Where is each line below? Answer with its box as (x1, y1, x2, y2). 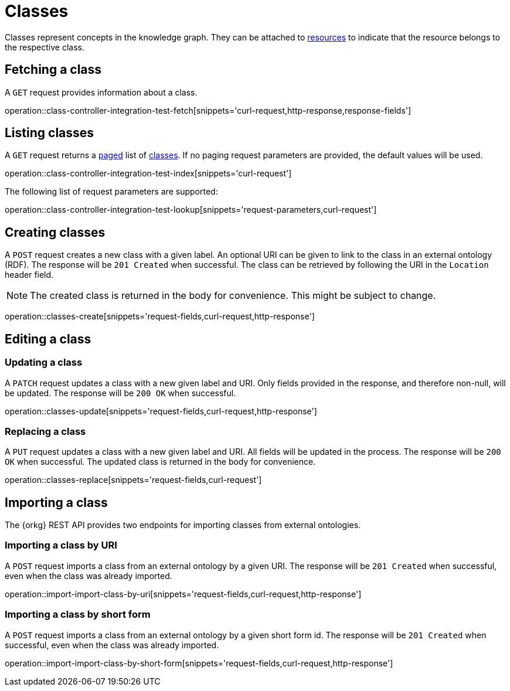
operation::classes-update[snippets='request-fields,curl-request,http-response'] (5, 406, 317, 416)
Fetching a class (5, 62, 102, 77)
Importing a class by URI (5, 539, 117, 552)
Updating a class (5, 356, 83, 369)
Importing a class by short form (5, 608, 151, 621)
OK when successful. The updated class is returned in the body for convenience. (5, 457, 316, 467)
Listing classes (5, 125, 94, 141)
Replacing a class (5, 425, 86, 437)
